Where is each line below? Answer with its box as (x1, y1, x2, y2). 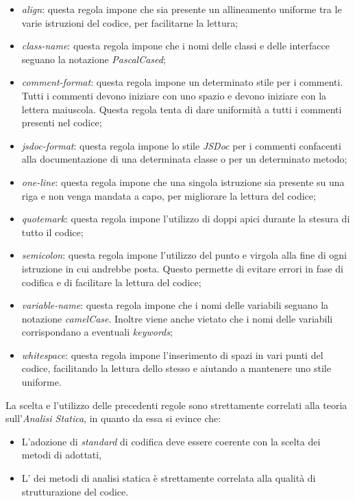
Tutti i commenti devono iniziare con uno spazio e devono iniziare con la (21, 88, 327, 102)
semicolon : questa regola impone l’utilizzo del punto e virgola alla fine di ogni (21, 248, 347, 262)
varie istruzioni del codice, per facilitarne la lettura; (21, 15, 238, 30)
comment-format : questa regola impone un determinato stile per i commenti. (21, 75, 343, 89)
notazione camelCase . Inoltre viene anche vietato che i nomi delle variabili (21, 311, 333, 325)
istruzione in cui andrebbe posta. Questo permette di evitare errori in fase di (21, 261, 344, 275)
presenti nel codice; (21, 115, 102, 130)
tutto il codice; (21, 224, 84, 239)
